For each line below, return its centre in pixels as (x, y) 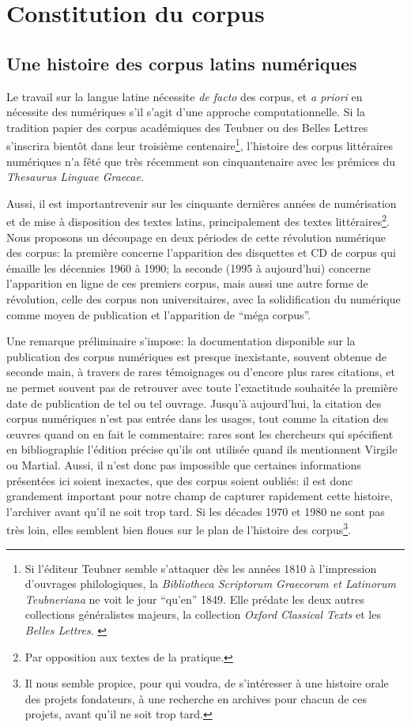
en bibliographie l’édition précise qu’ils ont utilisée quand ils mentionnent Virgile (202, 449)
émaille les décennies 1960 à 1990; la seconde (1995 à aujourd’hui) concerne (189, 267)
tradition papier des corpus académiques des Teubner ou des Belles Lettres (187, 127)
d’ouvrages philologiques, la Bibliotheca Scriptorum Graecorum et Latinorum (210, 584)
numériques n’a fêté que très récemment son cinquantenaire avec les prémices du (201, 161)
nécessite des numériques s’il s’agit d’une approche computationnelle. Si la (186, 112)
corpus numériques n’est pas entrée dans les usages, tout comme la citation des (198, 418)
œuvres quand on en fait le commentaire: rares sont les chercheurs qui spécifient (200, 433)
